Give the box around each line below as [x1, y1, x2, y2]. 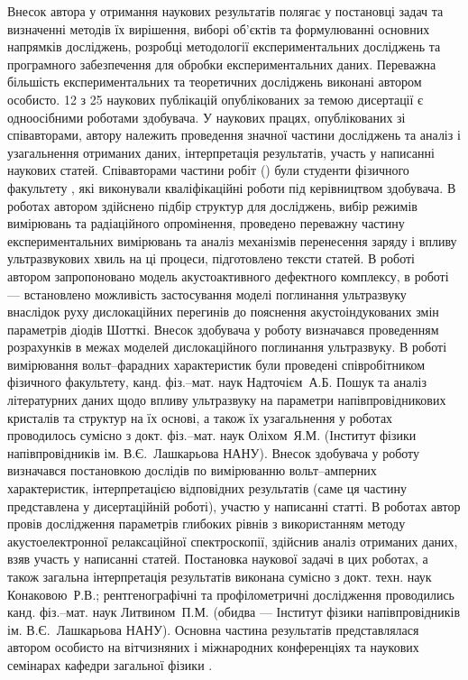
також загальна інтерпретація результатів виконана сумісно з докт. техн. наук [7, 567, 432, 585]
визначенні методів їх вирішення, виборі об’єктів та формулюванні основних [7, 19, 430, 38]
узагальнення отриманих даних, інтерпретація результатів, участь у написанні [7, 142, 435, 161]
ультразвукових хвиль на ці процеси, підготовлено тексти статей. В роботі [7, 249, 415, 268]
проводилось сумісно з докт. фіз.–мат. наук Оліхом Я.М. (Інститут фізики [7, 426, 417, 445]
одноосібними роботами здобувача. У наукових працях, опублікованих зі [7, 107, 406, 126]
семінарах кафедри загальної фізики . [7, 655, 213, 674]
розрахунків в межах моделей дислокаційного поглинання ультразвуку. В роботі [7, 337, 447, 356]
